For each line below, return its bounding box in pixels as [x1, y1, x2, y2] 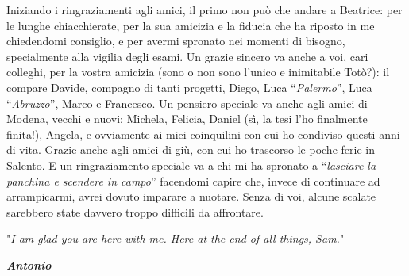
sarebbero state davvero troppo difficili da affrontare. [6, 203, 264, 220]
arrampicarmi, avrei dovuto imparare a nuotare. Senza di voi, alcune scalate [6, 188, 376, 205]
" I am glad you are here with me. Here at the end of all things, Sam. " [6, 230, 345, 247]
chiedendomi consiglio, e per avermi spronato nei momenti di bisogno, [6, 33, 345, 49]
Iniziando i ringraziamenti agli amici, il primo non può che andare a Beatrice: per [6, 2, 403, 17]
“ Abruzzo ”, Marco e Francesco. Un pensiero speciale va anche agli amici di [6, 94, 368, 111]
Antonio [6, 256, 52, 273]
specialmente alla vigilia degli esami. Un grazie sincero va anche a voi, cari [6, 48, 368, 64]
